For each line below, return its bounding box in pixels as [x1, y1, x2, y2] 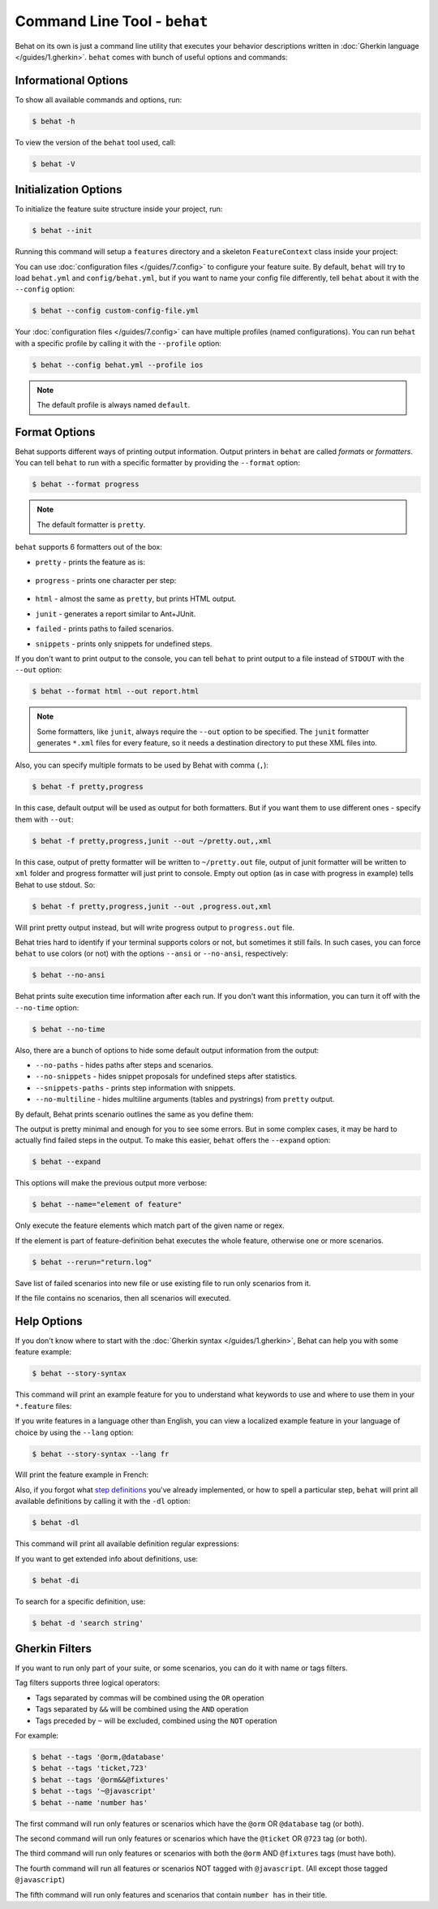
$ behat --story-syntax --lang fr [32, 1449, 170, 1458]
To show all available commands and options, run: [15, 94, 182, 105]
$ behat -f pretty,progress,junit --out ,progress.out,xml [32, 901, 272, 911]
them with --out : [15, 814, 75, 824]
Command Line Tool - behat [15, 12, 208, 30]
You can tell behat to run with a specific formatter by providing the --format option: [15, 458, 300, 468]
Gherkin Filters [15, 1641, 92, 1656]
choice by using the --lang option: [15, 1427, 134, 1437]
